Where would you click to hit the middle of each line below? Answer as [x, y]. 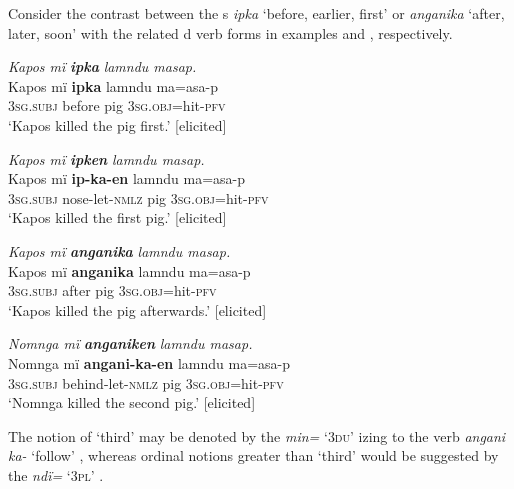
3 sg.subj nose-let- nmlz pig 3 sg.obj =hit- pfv [138, 197]
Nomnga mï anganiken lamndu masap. [130, 343]
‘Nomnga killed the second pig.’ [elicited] [132, 402]
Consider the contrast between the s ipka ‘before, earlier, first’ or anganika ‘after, [256, 13]
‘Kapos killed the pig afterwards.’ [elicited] [137, 309]
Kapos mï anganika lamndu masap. [119, 250]
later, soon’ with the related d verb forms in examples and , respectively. [230, 32]
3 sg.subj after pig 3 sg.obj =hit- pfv [112, 290]
